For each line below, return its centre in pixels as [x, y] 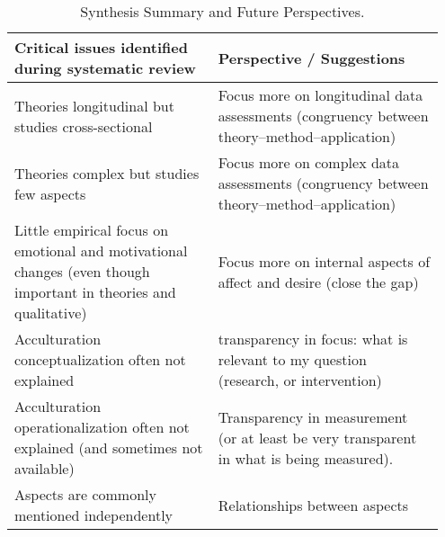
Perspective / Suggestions [311, 58]
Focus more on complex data [309, 162]
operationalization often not [102, 427]
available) [44, 468]
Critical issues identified [101, 47]
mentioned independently [94, 515]
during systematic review [105, 68]
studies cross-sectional [84, 126]
